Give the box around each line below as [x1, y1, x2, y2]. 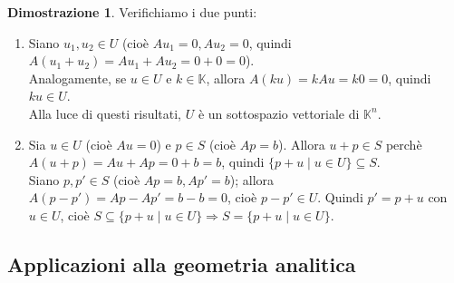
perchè [385, 134, 422, 153]
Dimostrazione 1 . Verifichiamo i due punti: [7, 3, 257, 21]
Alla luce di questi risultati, [28, 103, 182, 122]
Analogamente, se [28, 68, 127, 87]
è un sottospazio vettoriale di [198, 103, 360, 122]
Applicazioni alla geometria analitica [7, 249, 356, 278]
